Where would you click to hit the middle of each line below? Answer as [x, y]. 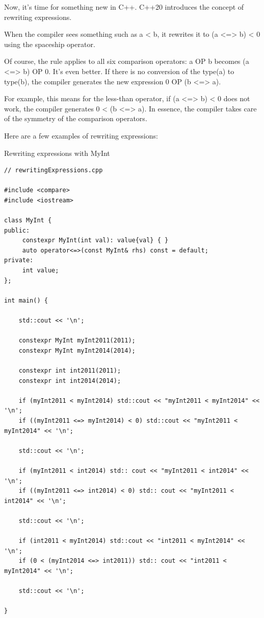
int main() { [26, 300]
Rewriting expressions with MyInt [57, 153]
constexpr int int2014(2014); [70, 381]
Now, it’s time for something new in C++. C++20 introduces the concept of [124, 7]
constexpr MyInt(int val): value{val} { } [95, 241]
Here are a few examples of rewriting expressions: [81, 135]
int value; [41, 271]
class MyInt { [28, 221]
